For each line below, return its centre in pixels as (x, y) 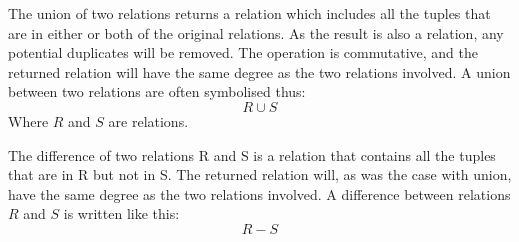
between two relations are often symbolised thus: (157, 91)
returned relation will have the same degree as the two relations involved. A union (259, 71)
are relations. (148, 120)
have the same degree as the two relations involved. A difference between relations (259, 193)
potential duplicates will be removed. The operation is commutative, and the (243, 52)
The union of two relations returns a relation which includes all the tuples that (249, 13)
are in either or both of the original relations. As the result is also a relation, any (256, 32)
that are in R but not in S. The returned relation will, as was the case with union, (260, 174)
